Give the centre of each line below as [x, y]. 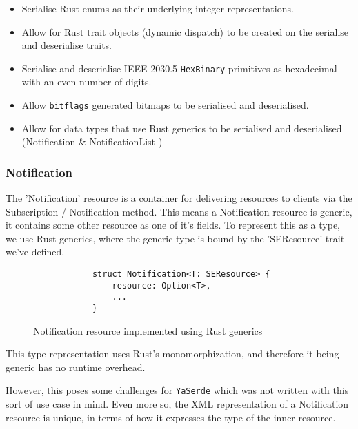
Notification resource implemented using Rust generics [148, 330]
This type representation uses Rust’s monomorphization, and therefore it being [172, 354]
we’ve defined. [35, 252]
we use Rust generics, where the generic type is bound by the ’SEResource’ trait [175, 238]
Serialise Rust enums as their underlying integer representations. [158, 8]
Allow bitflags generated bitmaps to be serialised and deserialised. [165, 105]
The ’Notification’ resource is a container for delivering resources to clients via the [179, 198]
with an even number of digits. [87, 82]
